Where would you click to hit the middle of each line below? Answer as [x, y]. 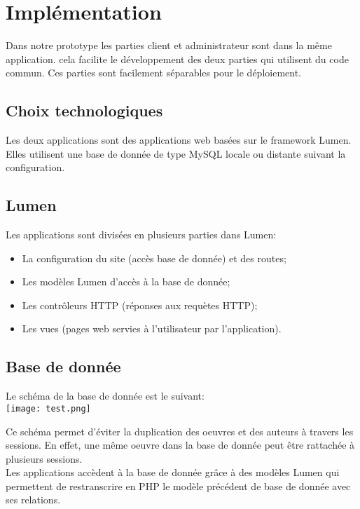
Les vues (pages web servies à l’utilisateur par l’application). [152, 328]
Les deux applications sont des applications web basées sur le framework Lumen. [179, 140]
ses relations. [33, 500]
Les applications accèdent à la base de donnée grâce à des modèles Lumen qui [173, 472]
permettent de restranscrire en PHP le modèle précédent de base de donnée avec [178, 486]
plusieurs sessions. [44, 458]
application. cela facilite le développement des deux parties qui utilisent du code [177, 59]
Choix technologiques [84, 110]
